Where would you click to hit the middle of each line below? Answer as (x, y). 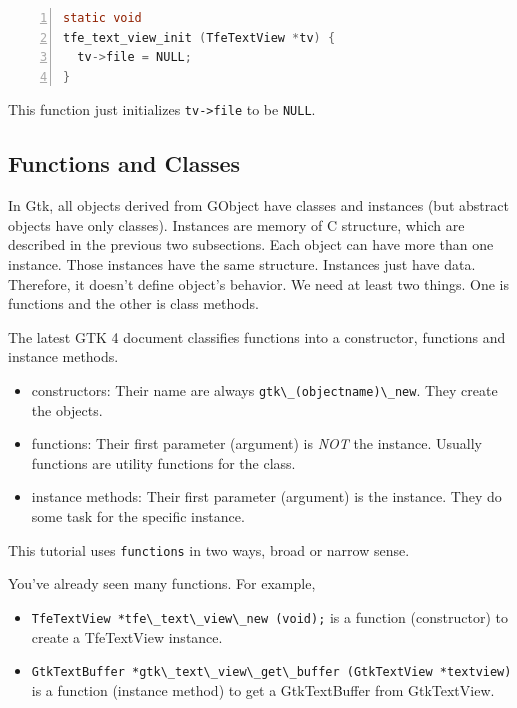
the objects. (67, 409)
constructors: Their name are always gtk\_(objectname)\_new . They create (264, 389)
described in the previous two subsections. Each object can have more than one (251, 244)
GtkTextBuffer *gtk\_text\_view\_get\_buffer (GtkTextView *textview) (271, 672)
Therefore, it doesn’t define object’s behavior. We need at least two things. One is (258, 283)
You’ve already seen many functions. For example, (162, 583)
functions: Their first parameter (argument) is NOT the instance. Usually (257, 443)
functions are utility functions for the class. (163, 462)
